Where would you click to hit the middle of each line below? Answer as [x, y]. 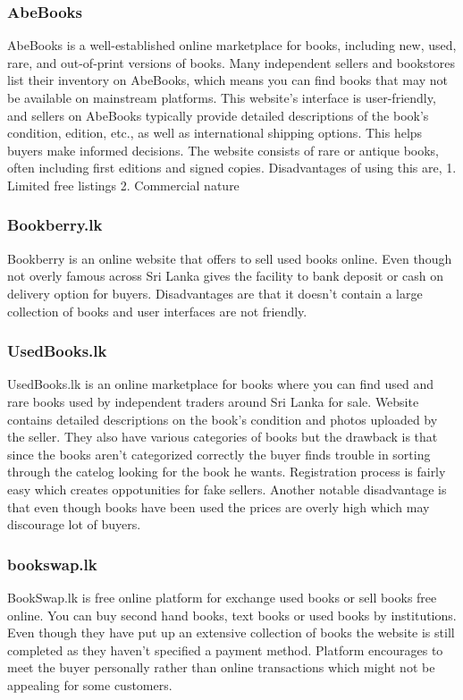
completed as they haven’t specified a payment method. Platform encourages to [225, 649]
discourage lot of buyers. [74, 524]
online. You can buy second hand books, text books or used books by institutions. [232, 615]
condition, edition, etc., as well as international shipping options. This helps [215, 133]
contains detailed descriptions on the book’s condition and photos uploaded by [223, 419]
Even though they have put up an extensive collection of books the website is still [231, 633]
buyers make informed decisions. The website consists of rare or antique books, [223, 150]
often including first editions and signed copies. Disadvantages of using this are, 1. [232, 168]
